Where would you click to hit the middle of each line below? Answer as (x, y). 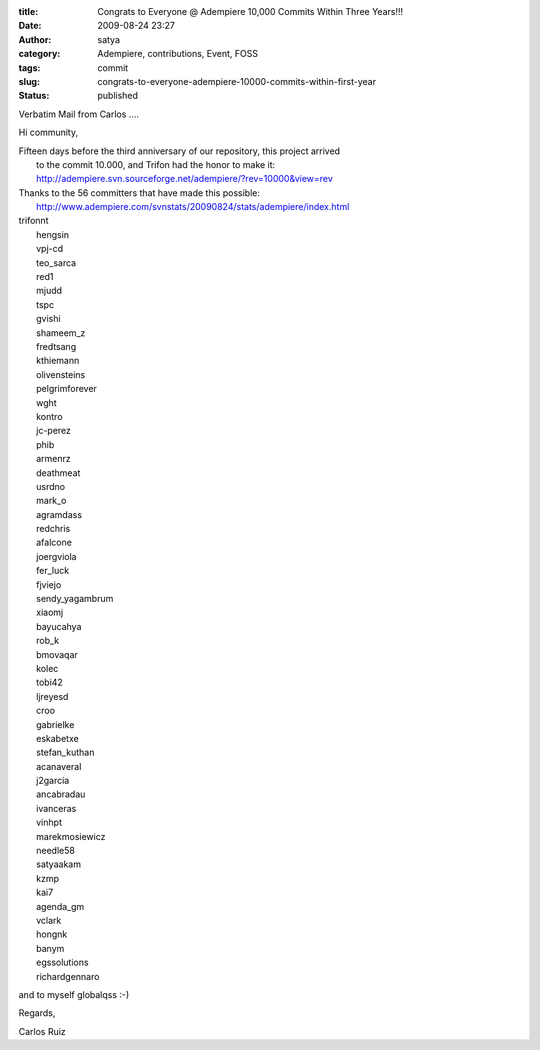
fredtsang (56, 346)
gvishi (48, 319)
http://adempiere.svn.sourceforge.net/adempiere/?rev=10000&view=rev (185, 179)
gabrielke (55, 724)
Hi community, (48, 132)
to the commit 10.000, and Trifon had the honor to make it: (156, 164)
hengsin (53, 234)
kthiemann (58, 361)
